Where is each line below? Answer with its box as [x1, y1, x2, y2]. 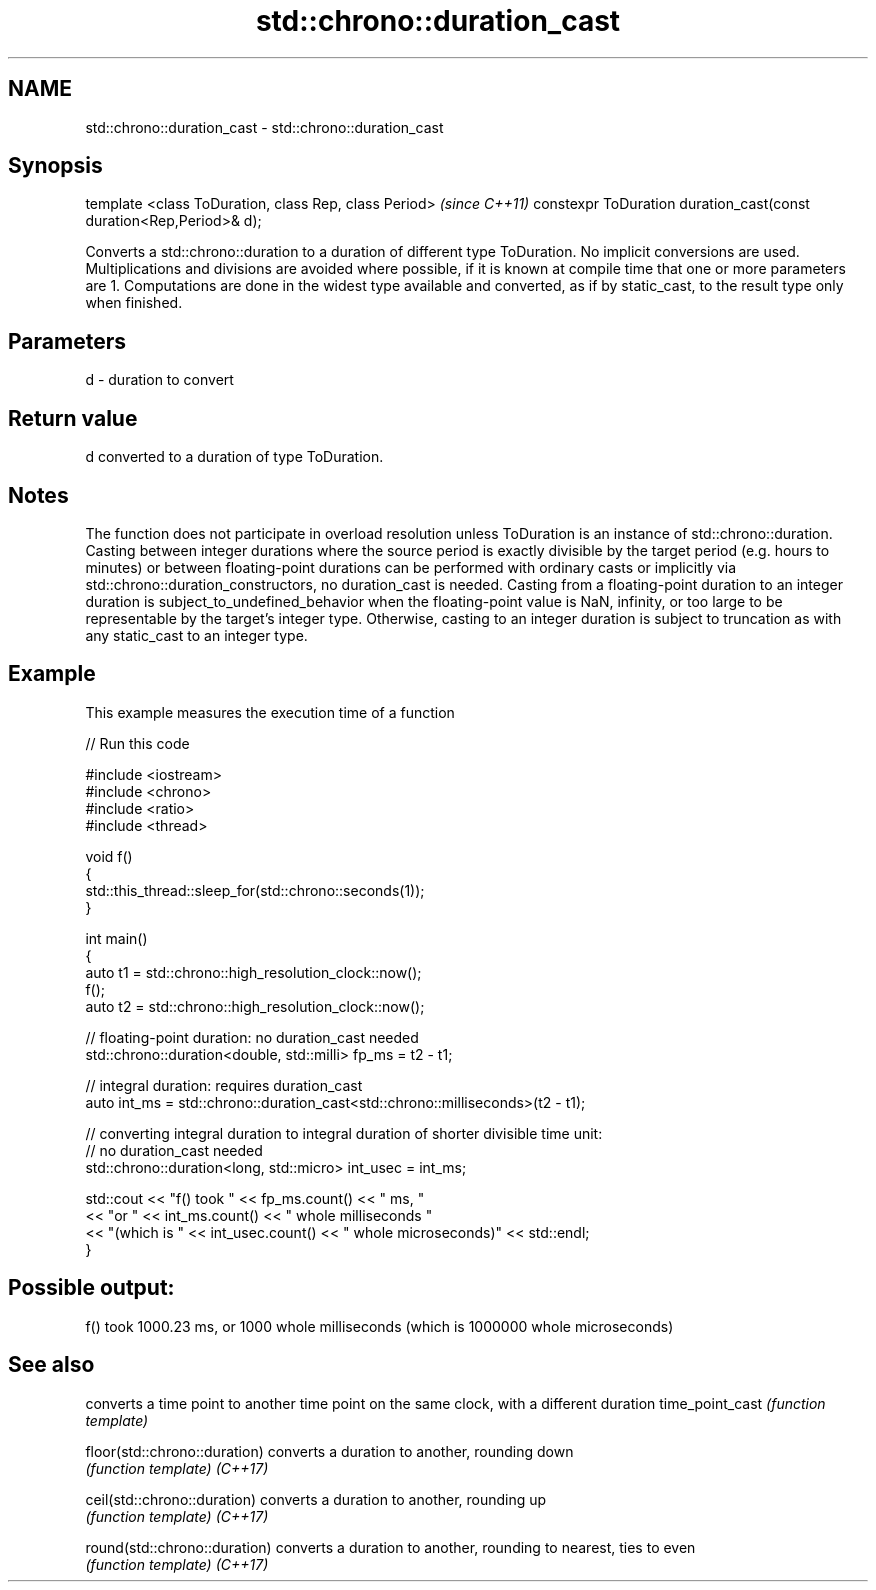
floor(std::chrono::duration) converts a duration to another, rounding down [85, 1442, 574, 1460]
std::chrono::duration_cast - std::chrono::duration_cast [85, 118, 444, 136]
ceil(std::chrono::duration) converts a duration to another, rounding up [85, 1490, 547, 1508]
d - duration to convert [85, 371, 234, 389]
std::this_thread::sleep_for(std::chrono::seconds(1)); [85, 881, 425, 899]
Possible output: [8, 1275, 175, 1301]
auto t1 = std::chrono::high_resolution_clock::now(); [85, 963, 422, 981]
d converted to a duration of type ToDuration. [85, 448, 384, 466]
